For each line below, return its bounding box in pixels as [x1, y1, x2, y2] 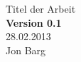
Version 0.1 [6, 15, 62, 30]
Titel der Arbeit [6, 1, 76, 15]
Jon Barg [6, 42, 46, 57]
